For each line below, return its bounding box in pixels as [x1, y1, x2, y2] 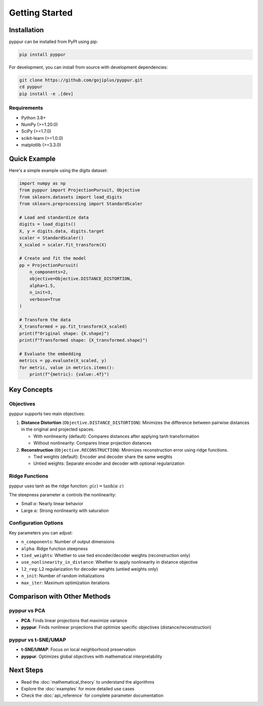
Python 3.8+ [21, 114, 46, 120]
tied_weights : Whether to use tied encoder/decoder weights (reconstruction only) [21, 553, 190, 558]
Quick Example [9, 154, 56, 163]
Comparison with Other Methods [9, 592, 111, 601]
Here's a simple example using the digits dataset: [9, 168, 108, 173]
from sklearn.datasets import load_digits [19, 194, 122, 200]
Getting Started [9, 7, 73, 18]
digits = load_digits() [19, 222, 76, 227]
